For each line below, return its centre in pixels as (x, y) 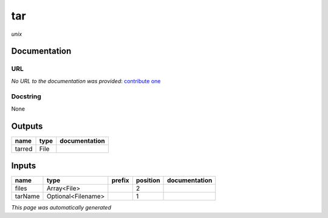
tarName (27, 196)
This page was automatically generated (61, 208)
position (148, 180)
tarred (24, 149)
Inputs (24, 166)
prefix (121, 180)
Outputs (27, 126)
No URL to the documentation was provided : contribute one (86, 81)
